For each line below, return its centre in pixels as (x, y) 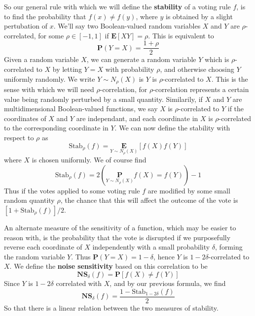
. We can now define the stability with (172, 128)
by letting (67, 69)
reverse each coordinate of (43, 247)
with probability (130, 69)
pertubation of (26, 26)
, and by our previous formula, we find (168, 283)
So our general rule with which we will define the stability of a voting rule (117, 6)
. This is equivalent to (181, 35)
